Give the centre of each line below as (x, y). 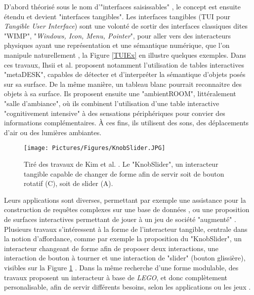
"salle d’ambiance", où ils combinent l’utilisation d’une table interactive (112, 103)
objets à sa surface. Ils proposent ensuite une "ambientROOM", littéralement (120, 93)
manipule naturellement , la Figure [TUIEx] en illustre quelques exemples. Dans (125, 55)
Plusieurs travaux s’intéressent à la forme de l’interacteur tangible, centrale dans (126, 229)
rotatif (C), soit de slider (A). (68, 183)
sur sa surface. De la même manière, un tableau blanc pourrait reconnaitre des (123, 84)
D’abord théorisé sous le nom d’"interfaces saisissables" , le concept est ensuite (123, 6)
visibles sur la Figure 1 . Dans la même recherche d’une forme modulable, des (121, 267)
